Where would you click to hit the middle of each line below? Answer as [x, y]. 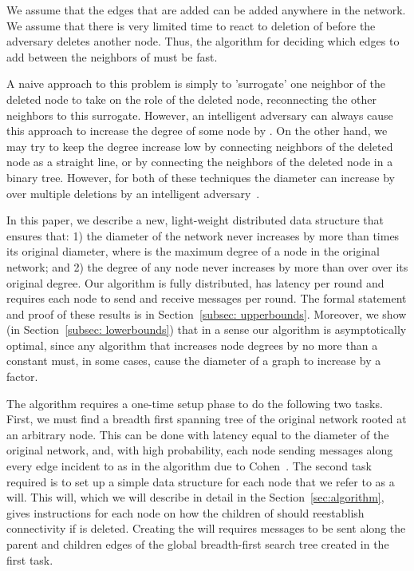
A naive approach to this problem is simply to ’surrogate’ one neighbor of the [196, 83]
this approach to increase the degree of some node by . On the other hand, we [197, 131]
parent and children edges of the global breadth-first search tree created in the [198, 544]
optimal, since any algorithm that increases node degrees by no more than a [192, 345]
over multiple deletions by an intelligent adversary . [133, 193]
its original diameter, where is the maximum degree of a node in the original [193, 251]
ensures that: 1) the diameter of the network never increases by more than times [203, 235]
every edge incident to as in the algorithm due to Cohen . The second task [189, 466]
